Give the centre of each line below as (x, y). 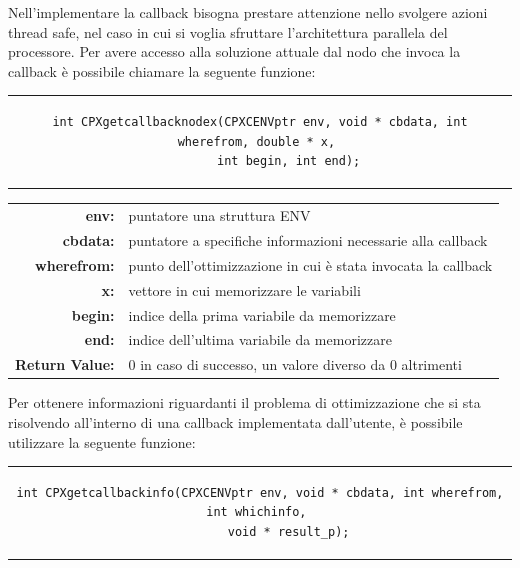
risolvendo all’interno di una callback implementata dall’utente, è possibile (235, 421)
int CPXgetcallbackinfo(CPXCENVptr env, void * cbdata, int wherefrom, (260, 492)
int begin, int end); (289, 161)
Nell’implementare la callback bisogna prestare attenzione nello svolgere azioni (248, 12)
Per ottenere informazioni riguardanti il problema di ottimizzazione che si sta (244, 402)
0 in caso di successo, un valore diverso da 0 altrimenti (295, 364)
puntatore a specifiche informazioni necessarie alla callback (308, 240)
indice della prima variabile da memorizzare (262, 314)
